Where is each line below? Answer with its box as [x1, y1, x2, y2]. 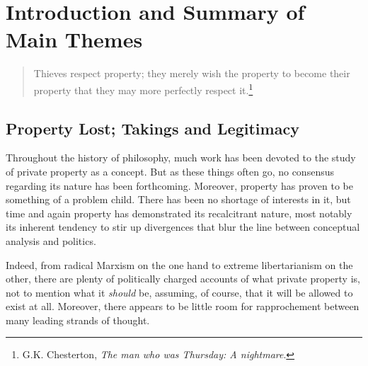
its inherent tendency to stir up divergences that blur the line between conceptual [6, 219, 360, 234]
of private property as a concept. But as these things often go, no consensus [6, 164, 334, 178]
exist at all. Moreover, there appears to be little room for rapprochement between [6, 299, 360, 314]
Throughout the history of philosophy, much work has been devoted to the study [6, 150, 356, 165]
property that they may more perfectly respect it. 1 [33, 80, 253, 97]
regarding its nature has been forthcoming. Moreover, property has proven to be [6, 178, 354, 193]
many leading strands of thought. [6, 312, 150, 327]
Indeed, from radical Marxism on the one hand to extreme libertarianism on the [6, 257, 353, 272]
